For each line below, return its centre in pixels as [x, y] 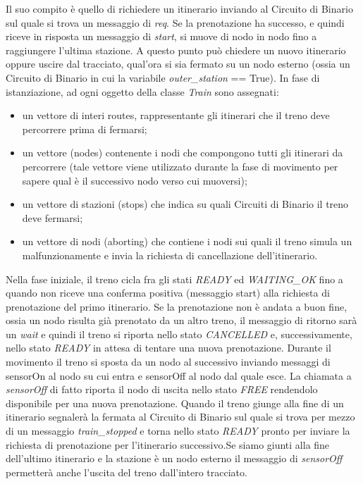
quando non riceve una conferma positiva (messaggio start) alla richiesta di [168, 293]
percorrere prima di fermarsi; [85, 129]
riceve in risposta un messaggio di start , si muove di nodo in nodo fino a [161, 36]
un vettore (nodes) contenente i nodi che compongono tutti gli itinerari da [183, 153]
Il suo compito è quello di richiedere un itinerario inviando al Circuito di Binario [179, 8]
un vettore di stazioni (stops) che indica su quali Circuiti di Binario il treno [185, 204]
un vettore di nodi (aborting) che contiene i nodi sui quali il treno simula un [187, 241]
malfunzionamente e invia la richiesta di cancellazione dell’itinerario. [170, 255]
